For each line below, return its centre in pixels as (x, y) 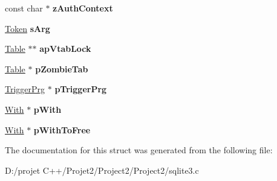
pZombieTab (62, 68)
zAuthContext (83, 8)
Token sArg (28, 28)
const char (24, 8)
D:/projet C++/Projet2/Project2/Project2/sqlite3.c (102, 170)
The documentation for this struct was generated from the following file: (139, 150)
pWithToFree (62, 129)
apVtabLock (65, 49)
